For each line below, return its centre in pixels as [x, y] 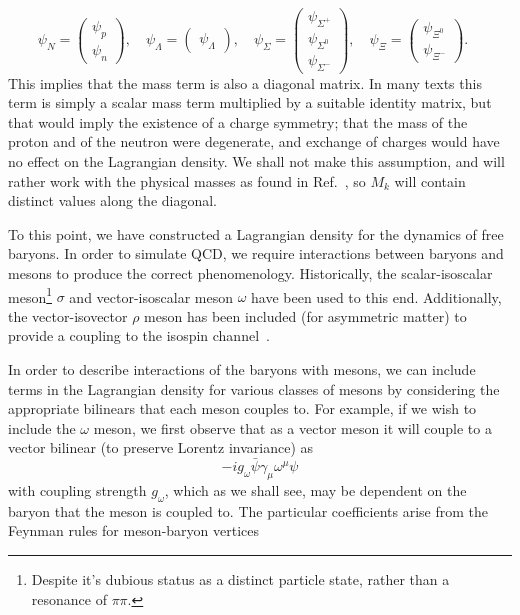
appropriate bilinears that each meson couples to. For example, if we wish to [242, 408]
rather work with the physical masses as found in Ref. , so [187, 180]
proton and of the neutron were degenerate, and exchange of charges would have [254, 141]
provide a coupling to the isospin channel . [139, 335]
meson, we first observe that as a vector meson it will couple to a [292, 427]
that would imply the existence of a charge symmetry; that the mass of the [238, 121]
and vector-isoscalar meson [151, 296]
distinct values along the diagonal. [113, 200]
